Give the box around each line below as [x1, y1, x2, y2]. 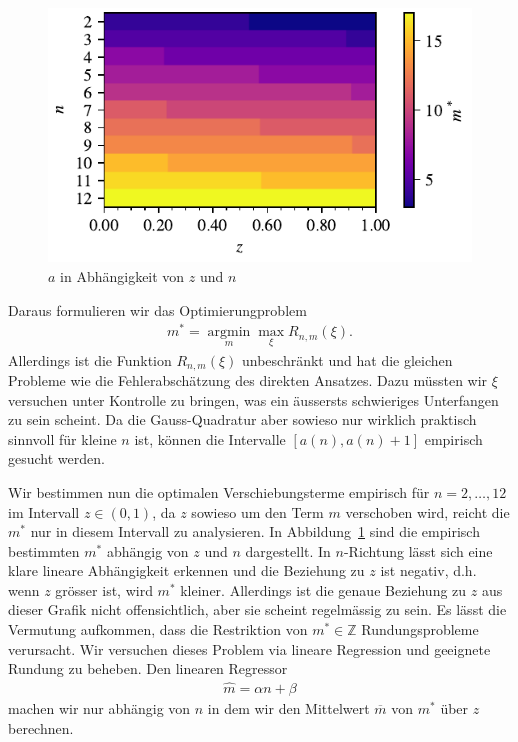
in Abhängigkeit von [60, 265, 185, 286]
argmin [207, 325, 251, 340]
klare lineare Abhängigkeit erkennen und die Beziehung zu [8, 560, 365, 581]
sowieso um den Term [191, 501, 324, 522]
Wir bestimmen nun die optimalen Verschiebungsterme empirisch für [8, 481, 430, 502]
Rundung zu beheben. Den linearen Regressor [8, 658, 288, 679]
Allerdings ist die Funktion [8, 349, 172, 370]
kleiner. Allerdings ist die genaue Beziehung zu [180, 579, 467, 600]
